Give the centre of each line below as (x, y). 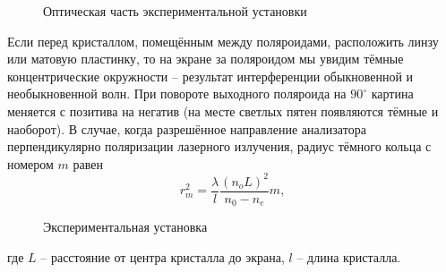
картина (392, 93)
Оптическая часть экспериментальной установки (175, 11)
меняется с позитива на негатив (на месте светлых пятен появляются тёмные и (223, 110)
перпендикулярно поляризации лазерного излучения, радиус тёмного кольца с (219, 146)
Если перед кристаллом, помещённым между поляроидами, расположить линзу (223, 41)
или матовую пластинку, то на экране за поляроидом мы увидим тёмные (206, 59)
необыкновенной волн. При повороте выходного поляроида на (177, 93)
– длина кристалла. (349, 256)
